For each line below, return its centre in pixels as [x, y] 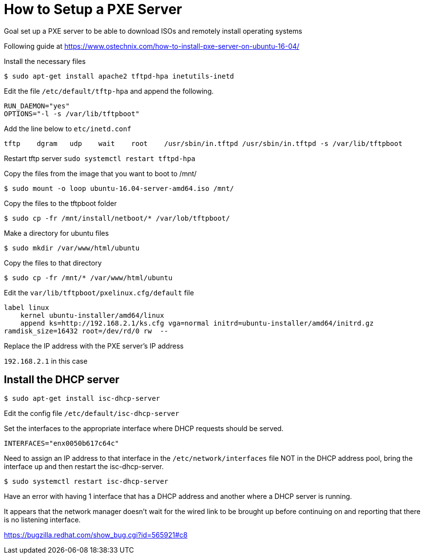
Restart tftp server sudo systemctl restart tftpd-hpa [100, 158]
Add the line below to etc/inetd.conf [68, 128]
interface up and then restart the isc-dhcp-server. [84, 466]
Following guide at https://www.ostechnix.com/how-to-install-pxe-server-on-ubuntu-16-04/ [152, 46]
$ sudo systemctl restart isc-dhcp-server [86, 481]
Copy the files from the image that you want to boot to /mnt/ [100, 173]
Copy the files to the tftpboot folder [60, 203]
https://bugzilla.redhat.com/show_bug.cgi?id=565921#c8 [96, 535]
